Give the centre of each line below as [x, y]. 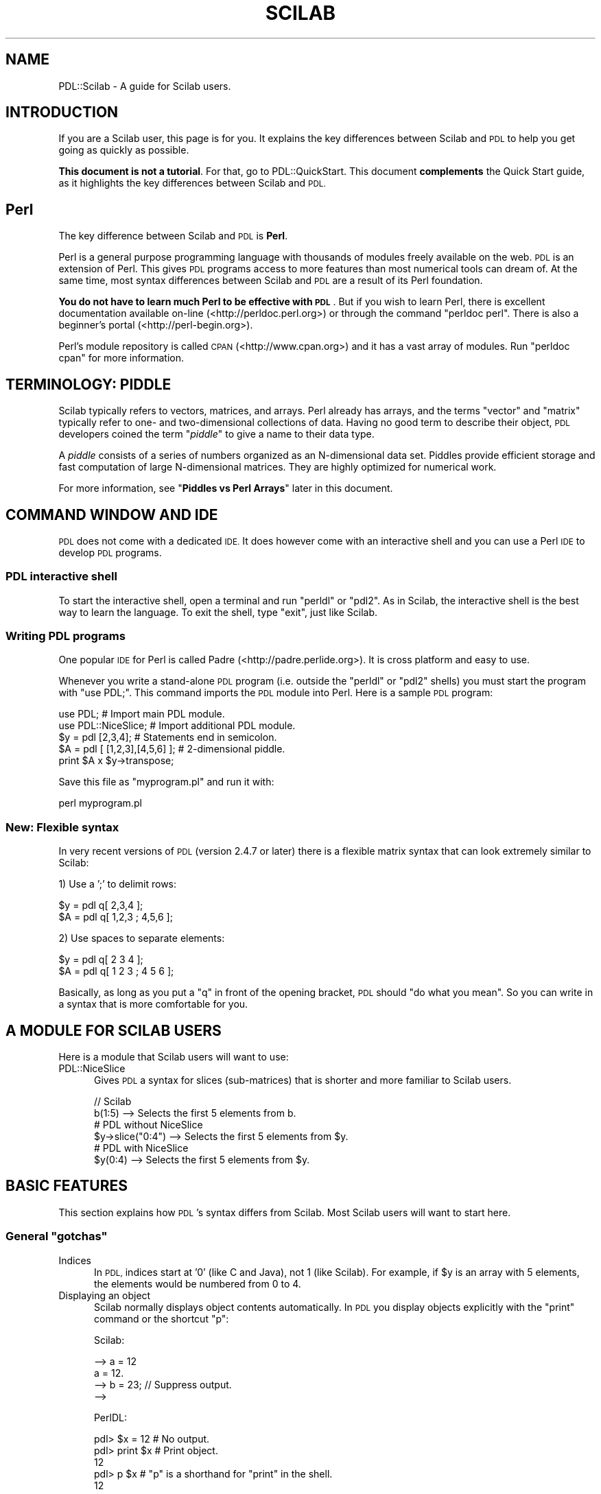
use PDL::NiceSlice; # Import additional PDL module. [177, 726]
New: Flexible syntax [62, 827]
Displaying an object [105, 1295]
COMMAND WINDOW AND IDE [112, 514]
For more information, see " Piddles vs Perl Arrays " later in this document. [226, 488]
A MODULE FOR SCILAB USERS [114, 1030]
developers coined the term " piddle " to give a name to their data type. [216, 434]
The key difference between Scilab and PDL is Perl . [173, 236]
